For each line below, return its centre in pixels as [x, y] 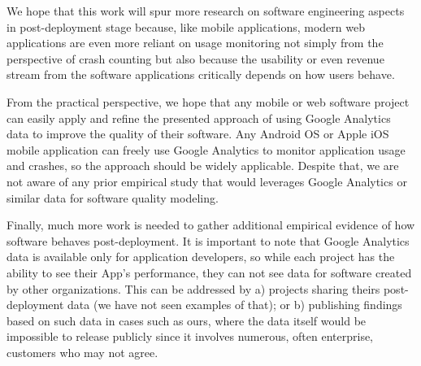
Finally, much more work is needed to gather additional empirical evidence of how [211, 225]
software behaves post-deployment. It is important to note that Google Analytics [208, 240]
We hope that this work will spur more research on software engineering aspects [206, 11]
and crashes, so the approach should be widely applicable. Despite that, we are [203, 166]
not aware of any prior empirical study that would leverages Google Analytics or [207, 181]
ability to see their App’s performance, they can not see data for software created [209, 272]
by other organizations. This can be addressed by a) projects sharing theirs [193, 288]
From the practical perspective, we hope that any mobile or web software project [208, 101]
